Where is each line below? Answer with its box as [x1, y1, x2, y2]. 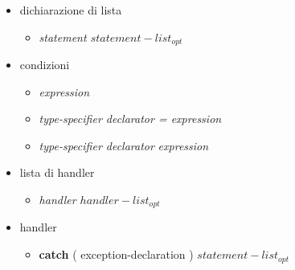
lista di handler [19, 164, 95, 181]
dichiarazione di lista [19, 2, 122, 18]
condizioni [19, 56, 70, 73]
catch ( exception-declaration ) [39, 246, 194, 263]
